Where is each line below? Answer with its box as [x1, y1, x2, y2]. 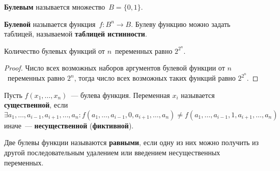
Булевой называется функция [4, 18, 96, 29]
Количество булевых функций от [4, 45, 105, 56]
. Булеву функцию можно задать [131, 18, 231, 29]
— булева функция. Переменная [71, 89, 170, 100]
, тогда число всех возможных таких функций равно [74, 73, 236, 83]
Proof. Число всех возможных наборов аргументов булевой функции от [4, 62, 225, 73]
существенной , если [4, 99, 68, 110]
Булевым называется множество [4, 2, 105, 12]
